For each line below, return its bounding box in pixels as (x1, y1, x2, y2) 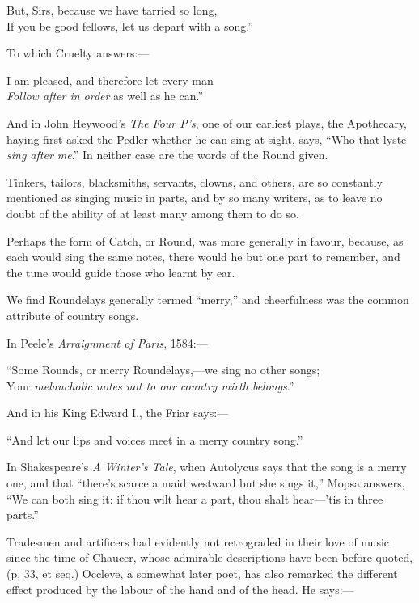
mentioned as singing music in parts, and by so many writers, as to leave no (6, 189, 383, 206)
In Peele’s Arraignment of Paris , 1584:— (6, 334, 208, 351)
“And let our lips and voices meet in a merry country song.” (6, 431, 303, 448)
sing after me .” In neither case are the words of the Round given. (6, 146, 328, 163)
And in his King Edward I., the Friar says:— (6, 404, 229, 421)
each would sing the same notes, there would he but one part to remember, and (6, 248, 400, 265)
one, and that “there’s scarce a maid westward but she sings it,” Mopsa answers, (6, 474, 405, 491)
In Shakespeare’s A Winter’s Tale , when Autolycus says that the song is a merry (6, 458, 407, 475)
